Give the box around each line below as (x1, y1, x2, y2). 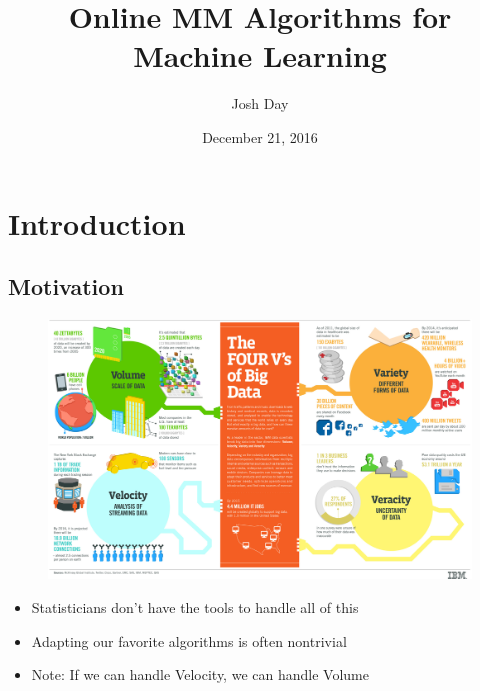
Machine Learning (133, 35, 387, 76)
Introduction (8, 202, 186, 243)
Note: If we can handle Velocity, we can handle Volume (31, 664, 369, 685)
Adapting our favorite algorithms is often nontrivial (31, 630, 347, 651)
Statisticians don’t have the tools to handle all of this (31, 596, 359, 617)
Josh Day (231, 93, 289, 114)
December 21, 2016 (202, 126, 318, 147)
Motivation (8, 271, 124, 302)
